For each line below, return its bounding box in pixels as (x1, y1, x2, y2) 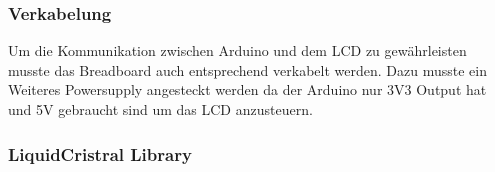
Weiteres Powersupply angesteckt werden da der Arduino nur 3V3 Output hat (8, 79, 487, 100)
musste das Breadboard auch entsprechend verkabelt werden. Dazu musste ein (8, 59, 487, 80)
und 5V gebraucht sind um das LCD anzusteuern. (8, 99, 313, 119)
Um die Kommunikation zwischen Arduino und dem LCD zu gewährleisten (8, 40, 467, 61)
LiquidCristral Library (8, 141, 192, 166)
